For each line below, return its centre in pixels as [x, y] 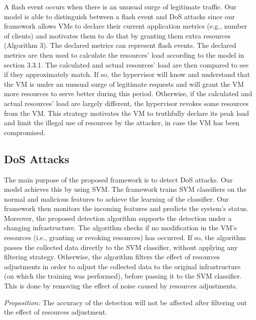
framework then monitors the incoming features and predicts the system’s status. [126, 208]
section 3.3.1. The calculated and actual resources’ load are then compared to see [126, 64]
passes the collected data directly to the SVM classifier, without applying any [121, 247]
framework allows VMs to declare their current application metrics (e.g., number [126, 26]
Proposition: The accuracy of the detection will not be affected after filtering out [126, 302]
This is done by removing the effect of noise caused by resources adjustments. [121, 286]
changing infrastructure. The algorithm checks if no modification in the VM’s [120, 228]
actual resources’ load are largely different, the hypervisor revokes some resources [126, 103]
